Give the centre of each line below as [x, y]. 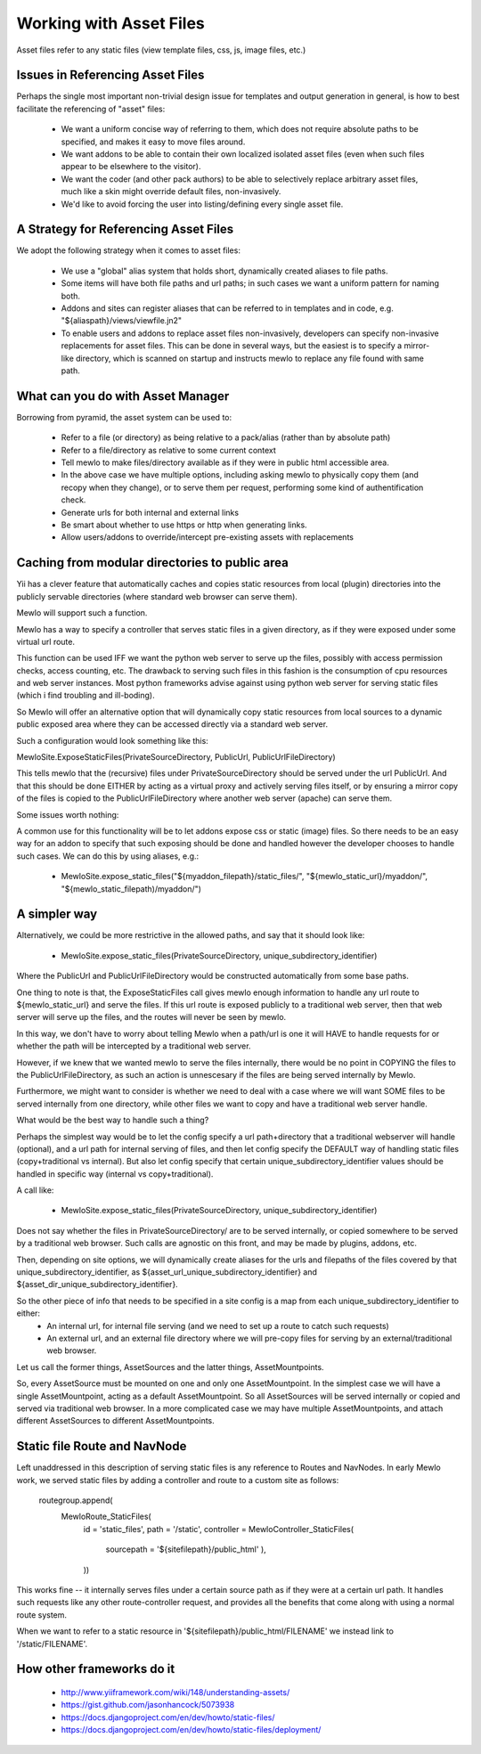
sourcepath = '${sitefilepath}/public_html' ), [186, 1549]
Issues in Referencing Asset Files [110, 75]
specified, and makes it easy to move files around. [153, 142]
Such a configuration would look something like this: [112, 740]
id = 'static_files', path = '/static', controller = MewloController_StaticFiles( [219, 1529]
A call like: [35, 1190]
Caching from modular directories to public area [152, 563]
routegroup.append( [76, 1500]
